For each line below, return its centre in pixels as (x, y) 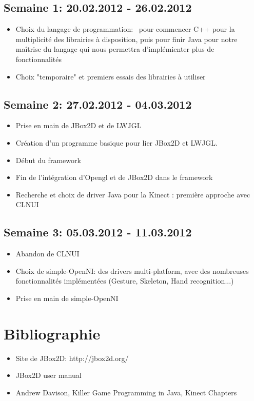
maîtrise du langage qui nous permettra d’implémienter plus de (115, 49)
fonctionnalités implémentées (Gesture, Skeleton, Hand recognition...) (125, 281)
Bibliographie (52, 333)
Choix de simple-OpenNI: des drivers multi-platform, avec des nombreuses (132, 270)
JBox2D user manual (48, 375)
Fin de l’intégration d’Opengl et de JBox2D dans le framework (114, 177)
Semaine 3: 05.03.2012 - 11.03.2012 (98, 232)
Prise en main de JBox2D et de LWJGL (79, 125)
